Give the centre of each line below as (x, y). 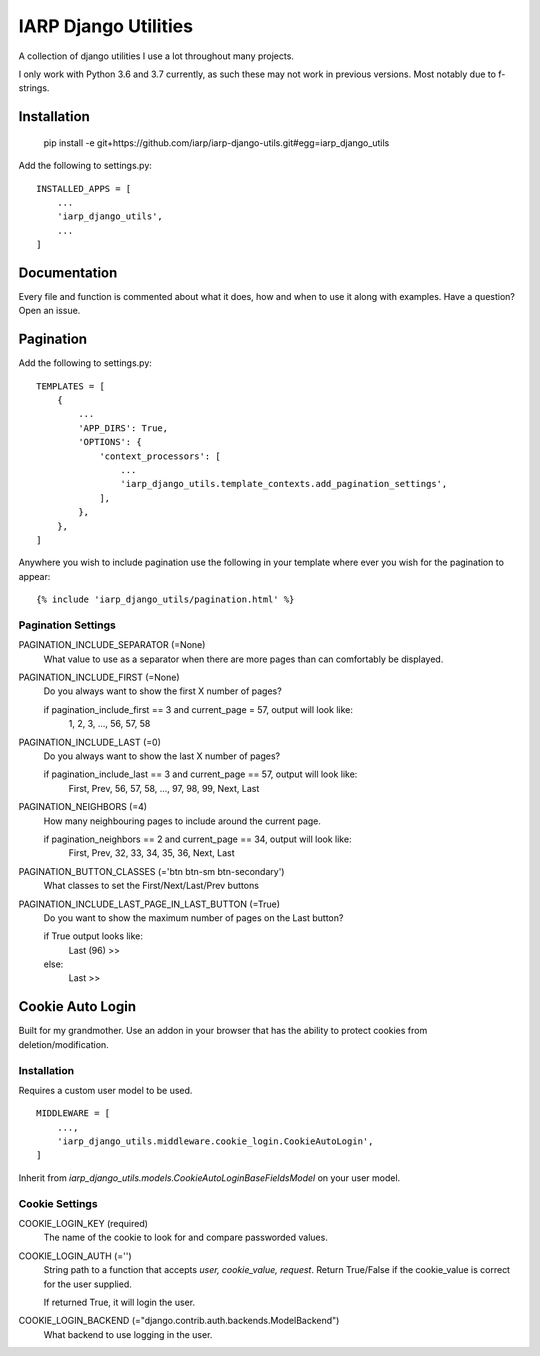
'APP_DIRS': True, (123, 428)
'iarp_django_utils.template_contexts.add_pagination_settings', (284, 484)
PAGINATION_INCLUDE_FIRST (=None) (99, 677)
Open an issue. (49, 311)
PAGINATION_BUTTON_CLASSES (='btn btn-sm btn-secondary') (151, 871)
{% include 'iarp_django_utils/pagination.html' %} (165, 599)
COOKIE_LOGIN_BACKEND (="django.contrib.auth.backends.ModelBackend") (179, 1321)
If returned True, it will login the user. (119, 1302)
